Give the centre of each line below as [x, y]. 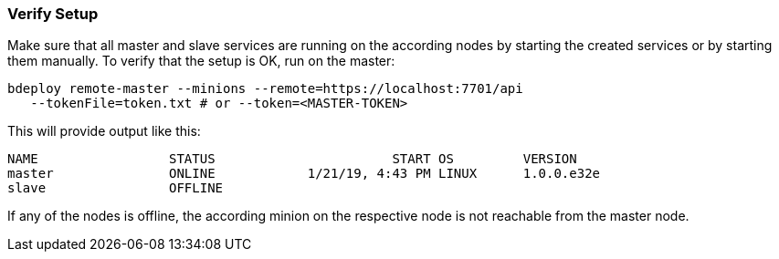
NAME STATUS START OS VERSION [292, 159]
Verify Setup [53, 14]
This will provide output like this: [104, 131]
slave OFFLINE [116, 188]
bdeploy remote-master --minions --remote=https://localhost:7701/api [265, 89]
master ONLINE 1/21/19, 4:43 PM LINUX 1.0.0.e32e [304, 174]
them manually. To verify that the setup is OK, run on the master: [201, 61]
